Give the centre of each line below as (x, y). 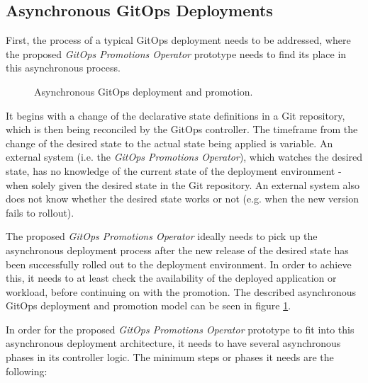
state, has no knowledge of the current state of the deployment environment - (174, 170)
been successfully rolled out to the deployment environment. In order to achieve (179, 264)
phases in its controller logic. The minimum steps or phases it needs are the (170, 357)
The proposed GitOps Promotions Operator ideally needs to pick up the (162, 236)
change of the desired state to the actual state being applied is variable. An (169, 143)
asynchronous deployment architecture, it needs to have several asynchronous (173, 343)
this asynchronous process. (63, 68)
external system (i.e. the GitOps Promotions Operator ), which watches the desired (184, 157)
